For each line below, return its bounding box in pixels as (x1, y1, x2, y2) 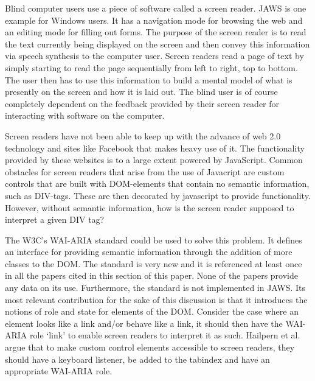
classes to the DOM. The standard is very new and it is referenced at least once (5, 257, 302, 270)
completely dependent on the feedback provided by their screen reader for (5, 97, 280, 110)
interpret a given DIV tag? (5, 213, 105, 226)
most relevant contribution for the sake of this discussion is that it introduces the (5, 293, 308, 306)
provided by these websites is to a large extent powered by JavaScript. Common (5, 153, 303, 166)
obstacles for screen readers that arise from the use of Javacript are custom (5, 165, 285, 178)
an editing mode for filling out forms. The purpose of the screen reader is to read (5, 26, 306, 38)
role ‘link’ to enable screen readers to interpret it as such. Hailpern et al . (30, 329, 300, 341)
